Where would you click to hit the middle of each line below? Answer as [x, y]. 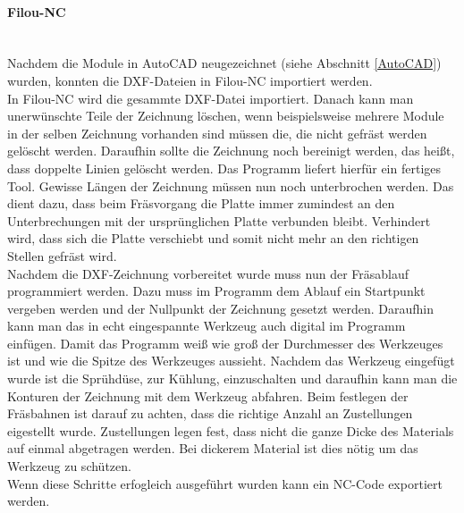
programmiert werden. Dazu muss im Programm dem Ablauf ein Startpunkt [216, 291]
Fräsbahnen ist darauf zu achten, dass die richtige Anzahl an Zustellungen [210, 413]
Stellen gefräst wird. [62, 255]
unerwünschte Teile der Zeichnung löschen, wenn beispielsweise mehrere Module [226, 116]
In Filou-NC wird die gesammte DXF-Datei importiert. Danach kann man [211, 98]
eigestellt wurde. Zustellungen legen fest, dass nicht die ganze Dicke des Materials [231, 430]
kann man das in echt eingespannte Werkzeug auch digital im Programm [207, 326]
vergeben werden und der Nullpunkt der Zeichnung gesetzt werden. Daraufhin [220, 308]
